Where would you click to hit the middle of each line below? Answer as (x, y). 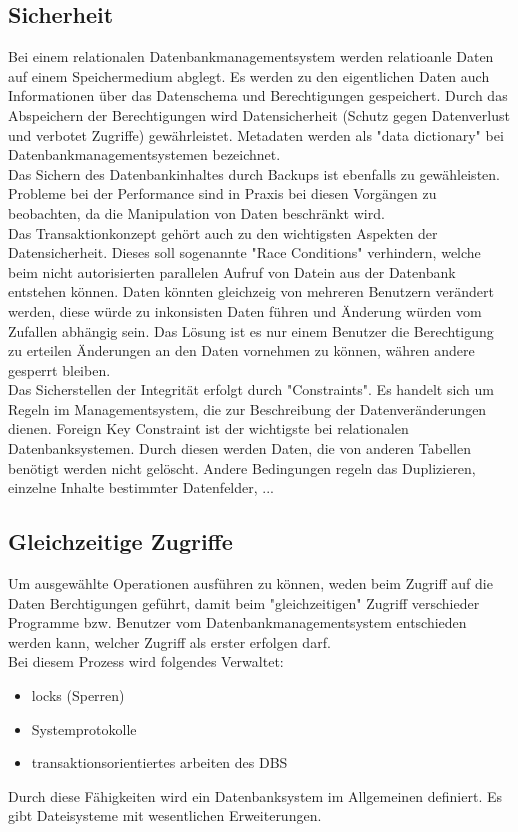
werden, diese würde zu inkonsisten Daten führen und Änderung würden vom (245, 310)
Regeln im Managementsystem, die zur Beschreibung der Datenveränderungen (247, 408)
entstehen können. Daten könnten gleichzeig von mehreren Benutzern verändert (251, 291)
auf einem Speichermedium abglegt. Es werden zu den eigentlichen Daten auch (249, 75)
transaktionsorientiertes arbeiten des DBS (159, 762)
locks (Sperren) (78, 695)
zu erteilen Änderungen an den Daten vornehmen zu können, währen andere (241, 350)
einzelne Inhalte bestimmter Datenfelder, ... (141, 487)
